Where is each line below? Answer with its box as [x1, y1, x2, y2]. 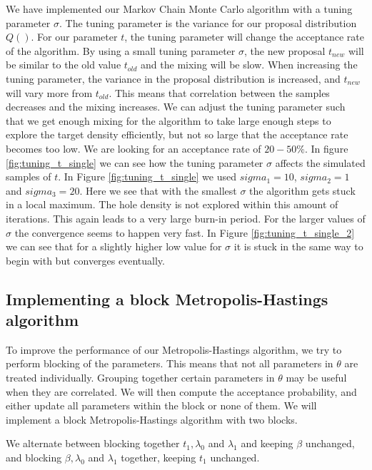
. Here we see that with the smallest [79, 183, 237, 198]
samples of [6, 169, 51, 184]
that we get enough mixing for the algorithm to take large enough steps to [6, 113, 331, 128]
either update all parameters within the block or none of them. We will [6, 398, 317, 413]
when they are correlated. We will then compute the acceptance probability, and [6, 384, 357, 399]
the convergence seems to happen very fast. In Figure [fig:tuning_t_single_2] [14, 225, 355, 240]
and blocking [6, 450, 62, 465]
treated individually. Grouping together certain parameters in [6, 370, 275, 385]
